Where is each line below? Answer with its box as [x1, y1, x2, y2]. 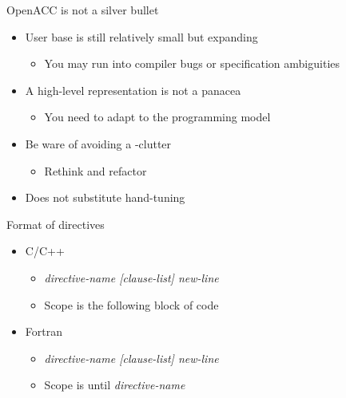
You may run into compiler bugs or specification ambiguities [44, 55, 340, 72]
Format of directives [6, 215, 105, 232]
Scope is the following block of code [44, 296, 219, 313]
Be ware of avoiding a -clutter [25, 135, 172, 152]
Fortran [25, 323, 62, 340]
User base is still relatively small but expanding [25, 28, 258, 45]
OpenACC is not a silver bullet [6, 2, 159, 18]
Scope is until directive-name [44, 376, 185, 393]
